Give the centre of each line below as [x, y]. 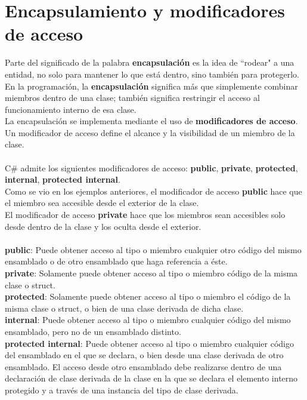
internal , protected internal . [63, 179]
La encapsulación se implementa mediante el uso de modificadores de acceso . [151, 121]
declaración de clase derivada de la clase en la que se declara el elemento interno [151, 378]
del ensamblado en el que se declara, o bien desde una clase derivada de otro [144, 355]
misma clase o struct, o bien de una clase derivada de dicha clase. [124, 308]
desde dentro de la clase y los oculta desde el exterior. [103, 226]
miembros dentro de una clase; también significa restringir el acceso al [132, 98]
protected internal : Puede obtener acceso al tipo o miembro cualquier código [149, 343]
